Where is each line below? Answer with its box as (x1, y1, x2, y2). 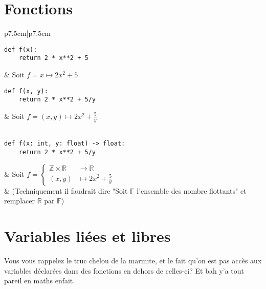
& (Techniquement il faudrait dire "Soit (4, 185, 128, 196)
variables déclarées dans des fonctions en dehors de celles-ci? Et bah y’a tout (4, 265, 245, 276)
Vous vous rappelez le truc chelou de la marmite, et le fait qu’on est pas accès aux (4, 255, 262, 265)
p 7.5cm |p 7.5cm (4, 28, 51, 38)
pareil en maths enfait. (4, 275, 75, 286)
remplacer (4, 195, 35, 206)
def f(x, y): (4, 87, 48, 95)
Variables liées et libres (4, 225, 171, 246)
